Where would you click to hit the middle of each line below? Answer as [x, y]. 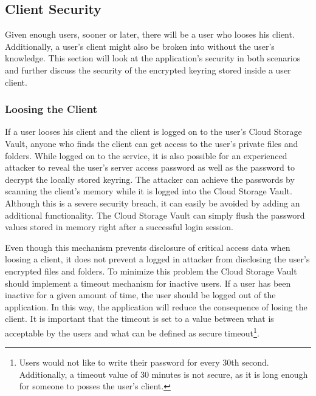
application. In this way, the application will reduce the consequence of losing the [156, 306]
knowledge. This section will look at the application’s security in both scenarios [153, 58]
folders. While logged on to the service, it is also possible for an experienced [146, 155]
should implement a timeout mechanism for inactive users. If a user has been [148, 283]
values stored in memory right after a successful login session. [119, 227]
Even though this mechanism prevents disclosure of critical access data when [148, 247]
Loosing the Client [51, 109]
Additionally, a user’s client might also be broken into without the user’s [140, 46]
